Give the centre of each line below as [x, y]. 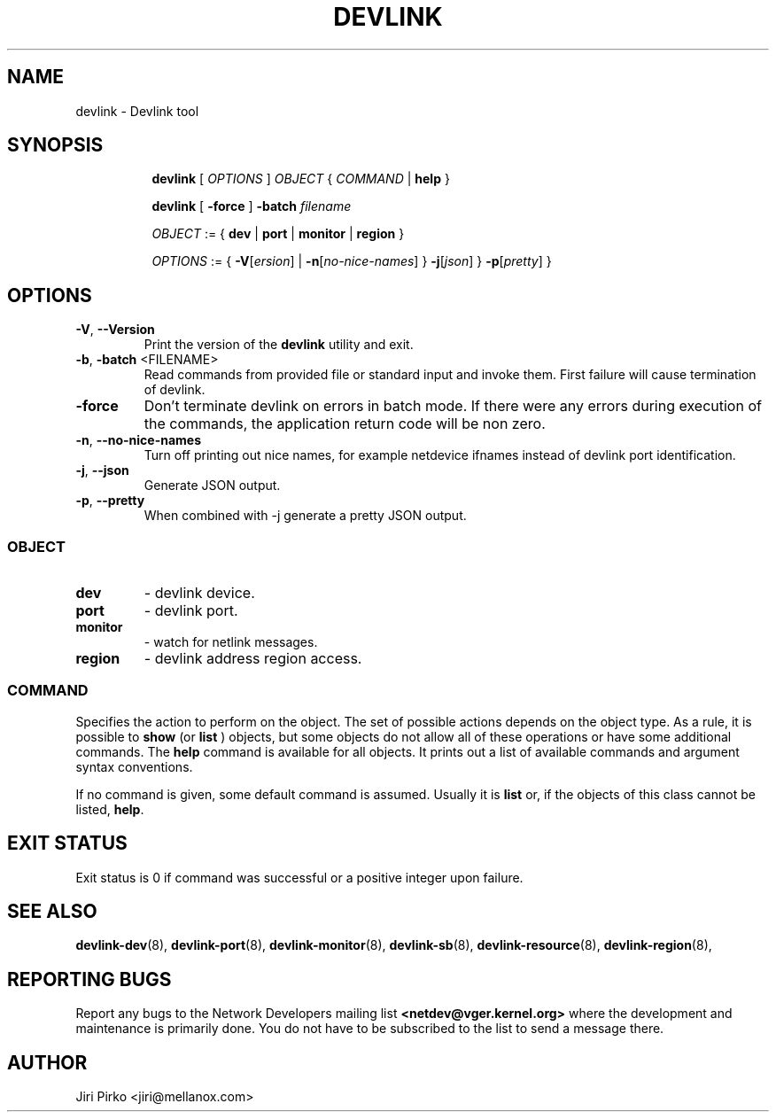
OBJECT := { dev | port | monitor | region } [278, 234]
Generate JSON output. [212, 486]
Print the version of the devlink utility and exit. [279, 345]
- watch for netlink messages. [231, 642]
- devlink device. [199, 593]
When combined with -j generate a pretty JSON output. [305, 516]
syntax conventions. [134, 766]
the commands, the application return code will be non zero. [345, 424]
